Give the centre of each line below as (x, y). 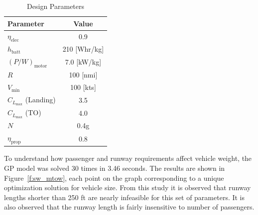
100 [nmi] (83, 75)
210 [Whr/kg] (83, 49)
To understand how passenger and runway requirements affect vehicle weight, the (128, 158)
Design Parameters (56, 6)
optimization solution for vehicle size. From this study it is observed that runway (128, 187)
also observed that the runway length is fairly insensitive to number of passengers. (129, 207)
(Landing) (40, 100)
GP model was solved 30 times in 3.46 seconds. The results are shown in (115, 168)
